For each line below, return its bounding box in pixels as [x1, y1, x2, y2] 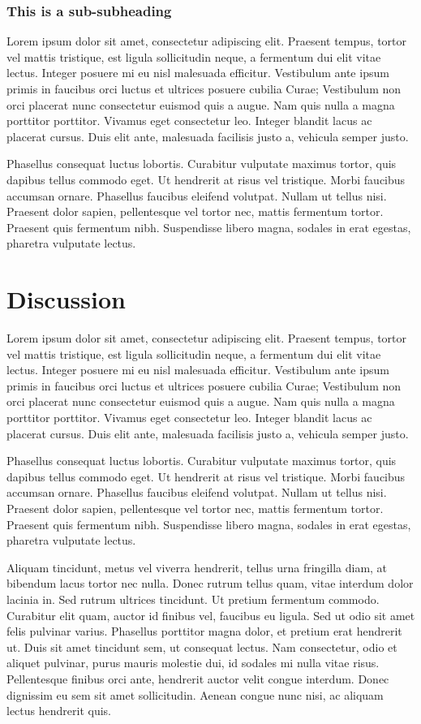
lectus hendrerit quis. [6, 702, 111, 719]
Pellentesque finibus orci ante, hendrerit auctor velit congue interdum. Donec [6, 670, 389, 687]
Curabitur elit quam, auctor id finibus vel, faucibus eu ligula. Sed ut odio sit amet [6, 606, 415, 623]
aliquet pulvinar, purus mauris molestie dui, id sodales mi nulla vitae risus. [6, 654, 380, 671]
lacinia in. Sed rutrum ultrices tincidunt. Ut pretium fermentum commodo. [6, 590, 380, 607]
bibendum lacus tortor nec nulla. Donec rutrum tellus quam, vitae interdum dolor [6, 575, 414, 592]
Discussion [6, 282, 126, 316]
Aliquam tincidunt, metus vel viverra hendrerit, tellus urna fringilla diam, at [6, 558, 388, 575]
